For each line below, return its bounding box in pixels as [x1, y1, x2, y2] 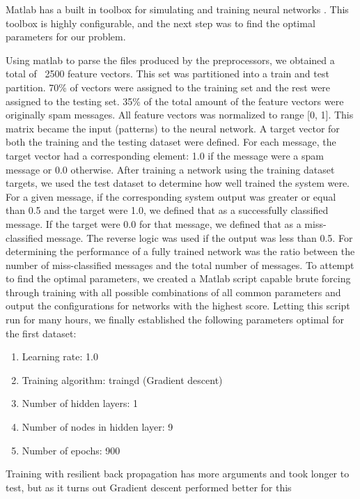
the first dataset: [6, 325, 77, 340]
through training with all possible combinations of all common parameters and [6, 284, 341, 299]
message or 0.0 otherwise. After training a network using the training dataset [6, 162, 335, 176]
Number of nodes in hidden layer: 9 [22, 420, 173, 434]
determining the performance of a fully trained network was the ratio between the [6, 244, 355, 259]
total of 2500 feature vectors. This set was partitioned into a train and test [6, 66, 329, 81]
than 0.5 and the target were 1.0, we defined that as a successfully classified [6, 203, 329, 217]
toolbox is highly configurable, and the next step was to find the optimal [6, 15, 315, 30]
